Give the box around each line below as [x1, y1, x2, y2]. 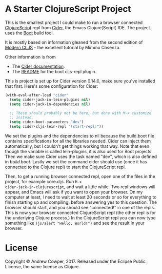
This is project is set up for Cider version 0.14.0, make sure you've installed [5, 78, 156, 84]
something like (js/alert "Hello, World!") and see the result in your [5, 220, 145, 226]
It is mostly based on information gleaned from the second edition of [5, 39, 143, 45]
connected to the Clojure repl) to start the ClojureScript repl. [5, 164, 126, 170]
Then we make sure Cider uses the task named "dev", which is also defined [5, 154, 157, 159]
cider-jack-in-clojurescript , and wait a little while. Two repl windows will [5, 184, 156, 190]
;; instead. [9, 115, 34, 120]
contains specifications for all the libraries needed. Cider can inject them [5, 138, 151, 144]
